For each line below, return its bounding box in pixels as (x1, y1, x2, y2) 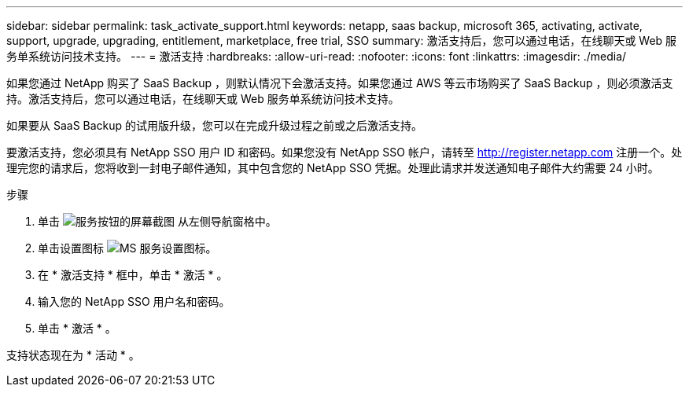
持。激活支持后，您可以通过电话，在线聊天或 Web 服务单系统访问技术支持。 (6, 92, 400, 105)
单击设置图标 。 (38, 241, 217, 255)
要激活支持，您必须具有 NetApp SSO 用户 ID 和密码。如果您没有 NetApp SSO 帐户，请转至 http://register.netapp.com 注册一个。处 (6, 145, 683, 159)
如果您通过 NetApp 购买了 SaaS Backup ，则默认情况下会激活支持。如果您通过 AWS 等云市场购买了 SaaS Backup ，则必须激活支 (6, 76, 673, 90)
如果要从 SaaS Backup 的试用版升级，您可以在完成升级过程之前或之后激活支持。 (6, 119, 423, 132)
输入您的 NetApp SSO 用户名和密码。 (38, 295, 230, 308)
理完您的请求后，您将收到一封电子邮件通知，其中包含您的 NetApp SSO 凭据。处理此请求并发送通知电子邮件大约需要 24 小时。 (6, 161, 659, 174)
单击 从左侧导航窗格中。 (38, 215, 277, 228)
